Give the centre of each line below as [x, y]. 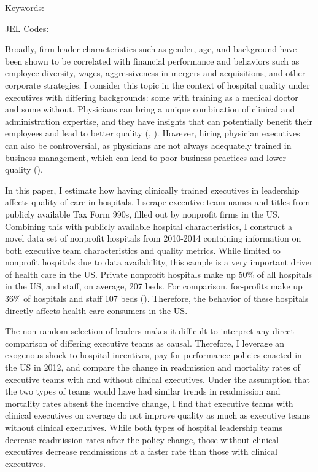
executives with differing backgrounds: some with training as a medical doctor [152, 97]
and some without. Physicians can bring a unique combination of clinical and [150, 109]
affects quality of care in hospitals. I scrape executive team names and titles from [158, 202]
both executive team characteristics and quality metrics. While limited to [143, 250]
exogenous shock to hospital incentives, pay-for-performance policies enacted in [153, 355]
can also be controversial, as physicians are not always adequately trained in [148, 145]
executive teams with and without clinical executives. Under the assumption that [157, 379]
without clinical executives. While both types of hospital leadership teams [144, 427]
